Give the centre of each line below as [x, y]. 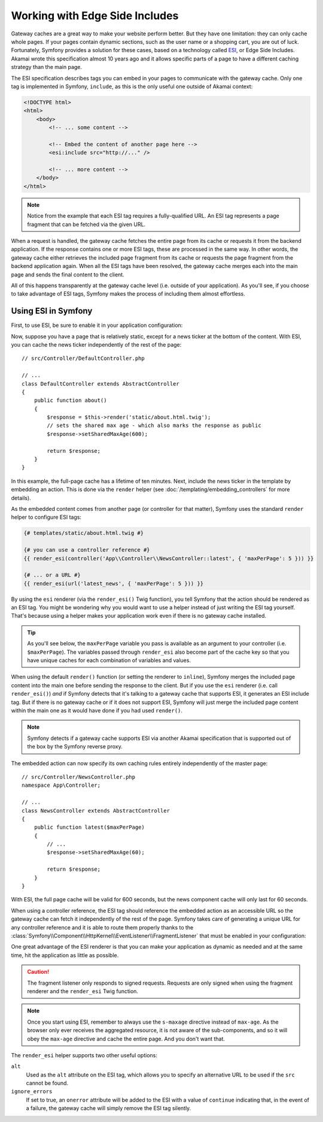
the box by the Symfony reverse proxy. [75, 747]
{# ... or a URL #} [52, 575]
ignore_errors [32, 1092]
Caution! [38, 972]
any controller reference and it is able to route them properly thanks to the [102, 927]
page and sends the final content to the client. [68, 274]
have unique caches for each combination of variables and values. [109, 660]
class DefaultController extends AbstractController [100, 383]
